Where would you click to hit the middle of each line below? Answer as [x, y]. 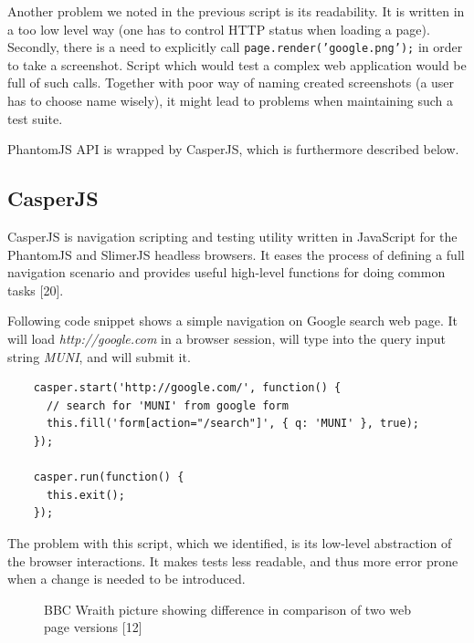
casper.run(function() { [109, 477]
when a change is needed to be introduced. [126, 579]
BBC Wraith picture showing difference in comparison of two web [228, 609]
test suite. [35, 118]
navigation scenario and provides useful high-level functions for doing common [226, 272]
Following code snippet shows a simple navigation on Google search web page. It [233, 321]
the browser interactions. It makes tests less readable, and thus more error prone [233, 560]
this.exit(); [85, 495]
